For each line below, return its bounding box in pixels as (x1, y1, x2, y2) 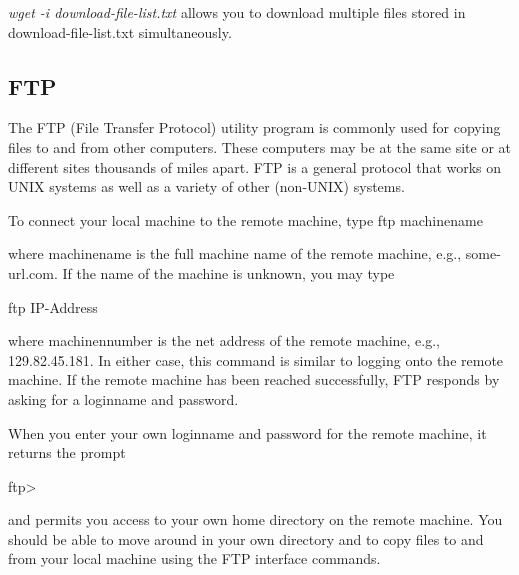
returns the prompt (8, 442, 126, 463)
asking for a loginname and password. (8, 388, 239, 409)
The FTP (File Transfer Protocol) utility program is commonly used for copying (8, 117, 501, 138)
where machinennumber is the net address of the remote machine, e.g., (8, 330, 441, 351)
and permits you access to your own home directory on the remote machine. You (8, 509, 503, 530)
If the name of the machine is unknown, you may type (62, 262, 395, 283)
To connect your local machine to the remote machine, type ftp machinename (8, 209, 483, 230)
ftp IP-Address (8, 296, 98, 317)
